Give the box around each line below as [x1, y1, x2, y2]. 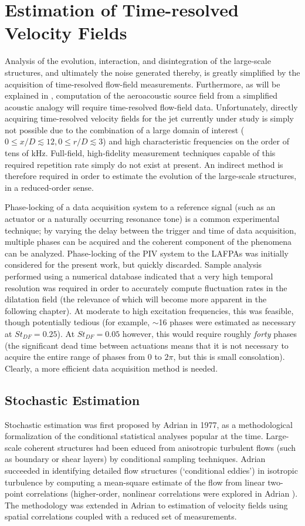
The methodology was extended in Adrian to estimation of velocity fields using [5, 498, 288, 511]
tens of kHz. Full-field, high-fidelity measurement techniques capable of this [5, 147, 276, 159]
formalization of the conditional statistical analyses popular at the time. [5, 430, 263, 442]
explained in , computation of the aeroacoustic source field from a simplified [5, 89, 278, 102]
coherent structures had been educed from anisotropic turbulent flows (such [24, 441, 296, 453]
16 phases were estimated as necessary [158, 316, 296, 328]
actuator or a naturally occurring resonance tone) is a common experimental [5, 213, 280, 225]
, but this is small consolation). [173, 350, 285, 363]
